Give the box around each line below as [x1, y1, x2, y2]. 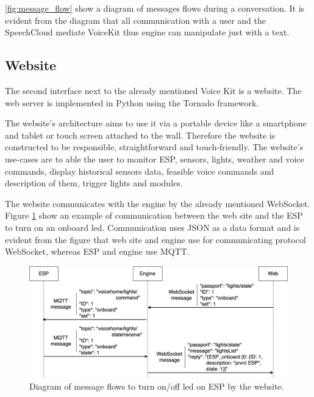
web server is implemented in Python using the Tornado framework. [5, 96, 259, 109]
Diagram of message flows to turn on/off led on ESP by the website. [29, 380, 284, 393]
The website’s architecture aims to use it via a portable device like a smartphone [5, 117, 307, 129]
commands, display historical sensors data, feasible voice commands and [5, 164, 274, 177]
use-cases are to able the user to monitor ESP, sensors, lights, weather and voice [5, 152, 304, 165]
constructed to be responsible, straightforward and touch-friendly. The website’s [5, 140, 304, 153]
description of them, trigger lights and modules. [5, 177, 183, 189]
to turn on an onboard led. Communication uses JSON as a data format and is [5, 220, 300, 233]
